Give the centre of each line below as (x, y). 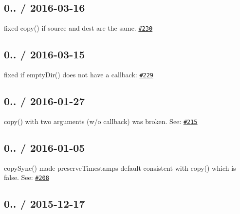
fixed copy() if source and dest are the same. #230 (78, 28)
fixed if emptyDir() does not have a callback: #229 (79, 75)
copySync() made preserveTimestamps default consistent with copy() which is (120, 168)
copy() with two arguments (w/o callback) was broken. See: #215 (101, 121)
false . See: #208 (27, 177)
